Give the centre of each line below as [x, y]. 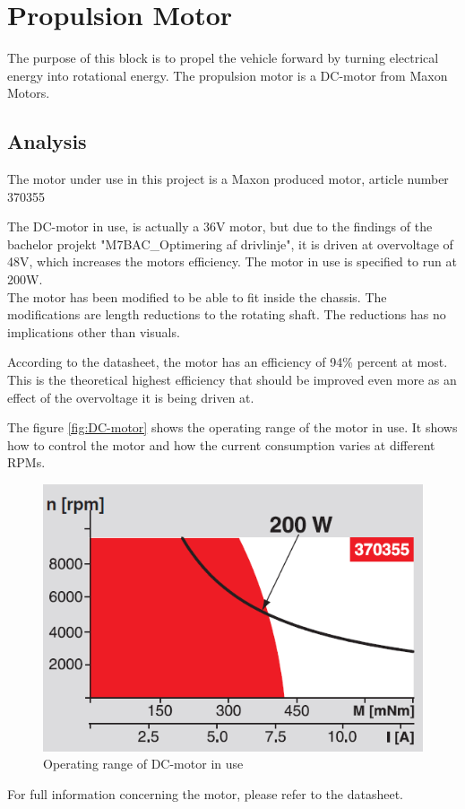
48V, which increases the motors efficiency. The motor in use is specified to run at [232, 261]
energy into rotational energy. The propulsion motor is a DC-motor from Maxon [228, 75]
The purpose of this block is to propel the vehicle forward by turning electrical [223, 58]
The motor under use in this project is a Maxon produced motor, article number [228, 179]
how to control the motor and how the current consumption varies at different [221, 444]
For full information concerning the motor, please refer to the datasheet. [205, 794]
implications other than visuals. [94, 331]
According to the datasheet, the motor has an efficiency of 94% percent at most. [228, 362]
